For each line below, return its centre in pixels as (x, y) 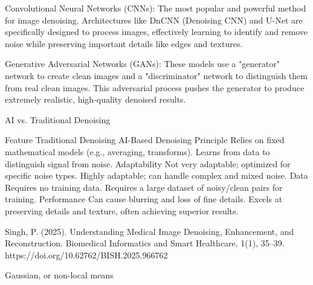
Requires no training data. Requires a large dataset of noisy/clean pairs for (144, 187)
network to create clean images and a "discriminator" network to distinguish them (156, 75)
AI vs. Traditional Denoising (58, 119)
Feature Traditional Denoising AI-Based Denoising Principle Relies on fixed (145, 140)
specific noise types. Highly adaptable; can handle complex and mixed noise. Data (156, 175)
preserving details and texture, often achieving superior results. (122, 210)
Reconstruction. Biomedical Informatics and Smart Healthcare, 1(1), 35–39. (145, 243)
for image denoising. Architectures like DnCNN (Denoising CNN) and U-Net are (154, 20)
